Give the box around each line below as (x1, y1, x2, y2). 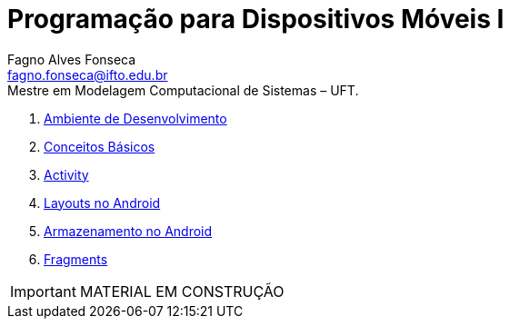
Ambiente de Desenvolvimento (44, 110, 227, 126)
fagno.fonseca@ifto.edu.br (7, 66, 168, 83)
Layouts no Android (44, 194, 161, 211)
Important (10, 282, 76, 301)
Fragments (44, 251, 108, 267)
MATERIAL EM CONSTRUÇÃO (79, 282, 285, 301)
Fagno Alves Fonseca (7, 51, 136, 67)
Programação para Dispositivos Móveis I (7, 4, 505, 35)
